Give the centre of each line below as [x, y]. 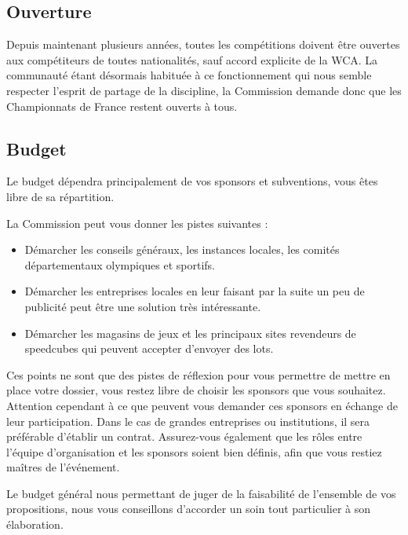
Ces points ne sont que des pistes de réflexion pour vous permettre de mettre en [199, 374]
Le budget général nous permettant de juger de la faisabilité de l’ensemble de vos [201, 493]
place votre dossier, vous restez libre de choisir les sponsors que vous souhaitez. [196, 390]
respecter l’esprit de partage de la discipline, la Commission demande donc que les [204, 90]
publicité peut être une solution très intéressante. [143, 306]
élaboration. [35, 524]
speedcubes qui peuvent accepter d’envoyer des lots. [149, 348]
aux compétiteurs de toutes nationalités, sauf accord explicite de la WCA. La [192, 59]
